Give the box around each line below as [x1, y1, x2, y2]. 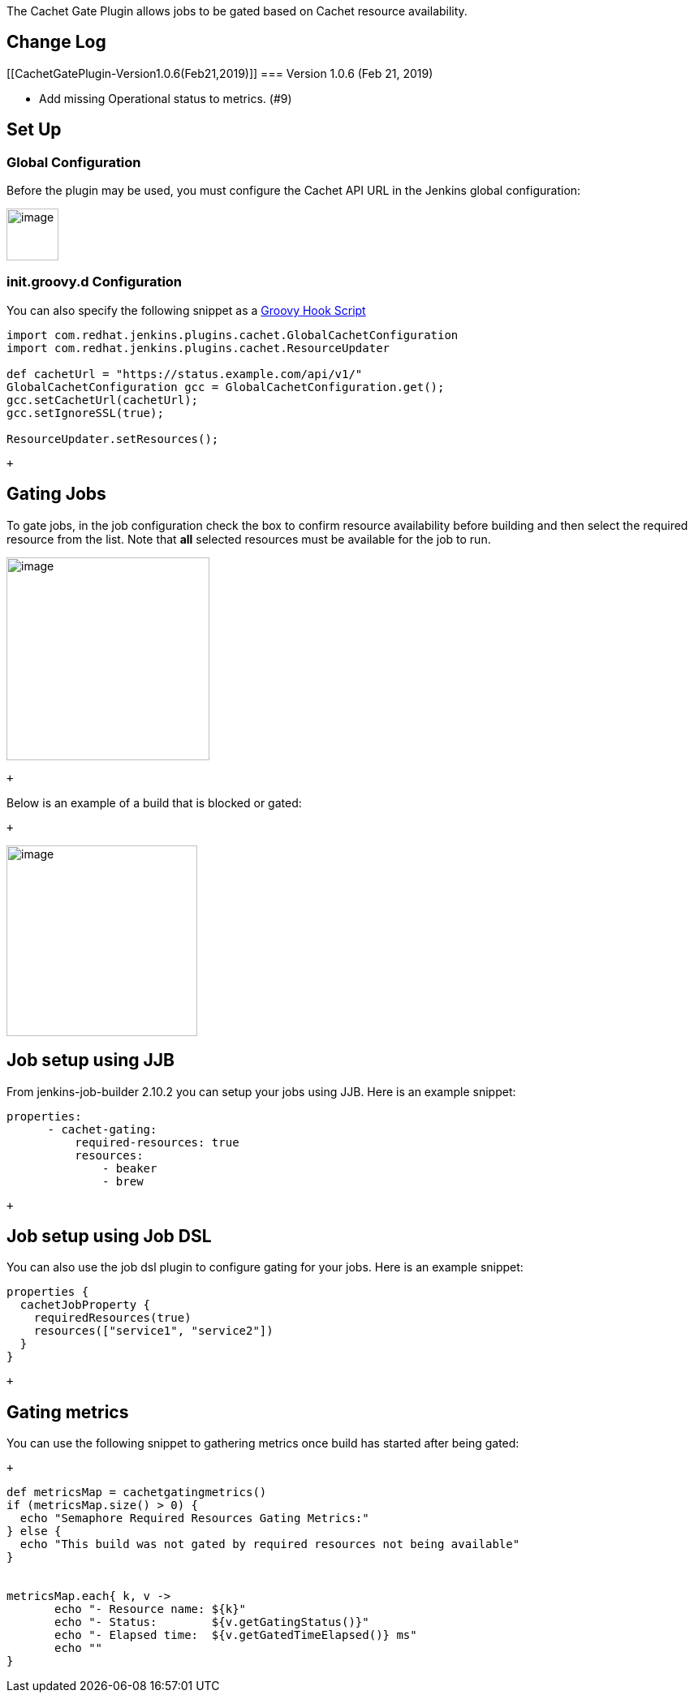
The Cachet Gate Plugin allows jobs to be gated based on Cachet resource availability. [6, 4, 468, 18]
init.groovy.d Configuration [6, 273, 183, 290]
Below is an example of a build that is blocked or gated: [6, 795, 302, 810]
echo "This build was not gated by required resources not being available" [19, 1538, 520, 1551]
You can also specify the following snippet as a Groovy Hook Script [6, 303, 366, 317]
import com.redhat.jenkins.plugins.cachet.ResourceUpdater [6, 341, 390, 355]
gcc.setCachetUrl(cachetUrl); [6, 393, 199, 406]
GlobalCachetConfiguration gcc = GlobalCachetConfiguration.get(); [6, 380, 445, 394]
